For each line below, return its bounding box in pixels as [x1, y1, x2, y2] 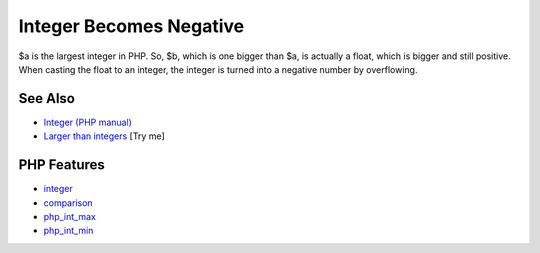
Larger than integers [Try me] [43, 130, 165, 142]
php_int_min [43, 225, 94, 237]
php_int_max [43, 210, 97, 222]
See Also [18, 90, 75, 107]
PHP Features [18, 156, 105, 174]
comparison [43, 196, 94, 209]
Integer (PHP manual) [43, 116, 132, 128]
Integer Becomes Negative [18, 15, 245, 37]
